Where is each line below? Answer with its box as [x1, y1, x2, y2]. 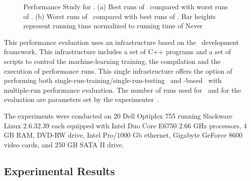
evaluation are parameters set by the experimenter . [4, 94, 160, 104]
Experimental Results [4, 163, 115, 178]
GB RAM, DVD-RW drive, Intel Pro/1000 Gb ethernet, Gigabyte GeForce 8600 [4, 130, 243, 140]
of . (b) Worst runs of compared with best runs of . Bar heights [23, 11, 216, 21]
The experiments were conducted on [4, 110, 112, 121]
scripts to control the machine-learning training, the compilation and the [4, 56, 221, 66]
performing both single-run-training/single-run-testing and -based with [4, 75, 222, 85]
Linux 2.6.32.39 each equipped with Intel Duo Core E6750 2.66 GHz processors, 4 [4, 120, 247, 130]
